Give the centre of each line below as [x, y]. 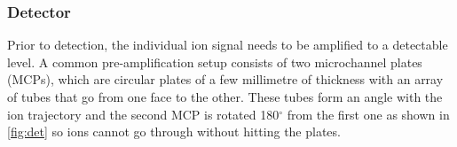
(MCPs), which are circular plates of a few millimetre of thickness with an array [225, 79]
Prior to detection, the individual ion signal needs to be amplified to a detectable [228, 45]
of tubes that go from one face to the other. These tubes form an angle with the [225, 97]
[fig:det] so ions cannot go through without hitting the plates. [174, 132]
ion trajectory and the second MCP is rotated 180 [143, 114]
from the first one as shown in [368, 114]
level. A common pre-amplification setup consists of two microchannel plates [215, 62]
